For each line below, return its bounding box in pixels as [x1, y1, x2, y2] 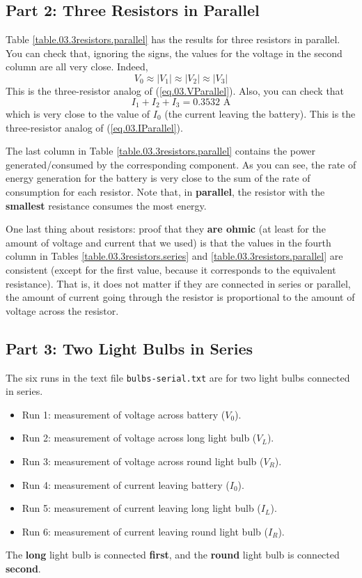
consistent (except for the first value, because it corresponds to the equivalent [6, 262, 336, 276]
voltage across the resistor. [6, 303, 119, 318]
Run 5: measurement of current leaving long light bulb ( [22, 501, 261, 515]
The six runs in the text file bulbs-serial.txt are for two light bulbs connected [6, 370, 350, 384]
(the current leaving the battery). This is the [164, 107, 356, 121]
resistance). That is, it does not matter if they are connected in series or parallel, [6, 276, 351, 290]
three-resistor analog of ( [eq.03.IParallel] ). [6, 120, 183, 134]
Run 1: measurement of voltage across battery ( [22, 407, 226, 421]
